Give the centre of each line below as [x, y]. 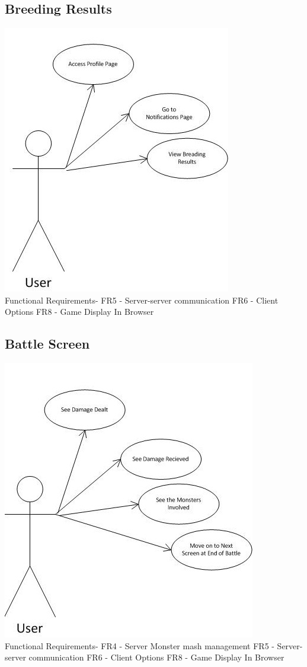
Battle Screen [47, 344]
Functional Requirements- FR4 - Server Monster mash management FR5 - [140, 645]
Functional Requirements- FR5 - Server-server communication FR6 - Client [142, 300]
